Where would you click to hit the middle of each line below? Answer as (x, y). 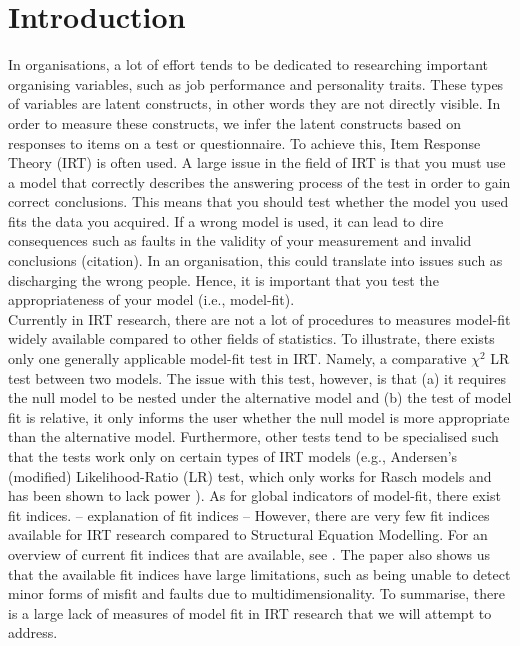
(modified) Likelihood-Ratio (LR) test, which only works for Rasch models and (250, 475)
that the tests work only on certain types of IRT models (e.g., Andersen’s (233, 456)
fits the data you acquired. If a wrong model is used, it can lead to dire (226, 220)
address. (33, 632)
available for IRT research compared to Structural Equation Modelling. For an (248, 534)
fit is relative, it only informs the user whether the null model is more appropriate (259, 416)
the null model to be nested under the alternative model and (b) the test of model (260, 397)
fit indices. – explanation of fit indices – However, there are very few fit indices (249, 514)
